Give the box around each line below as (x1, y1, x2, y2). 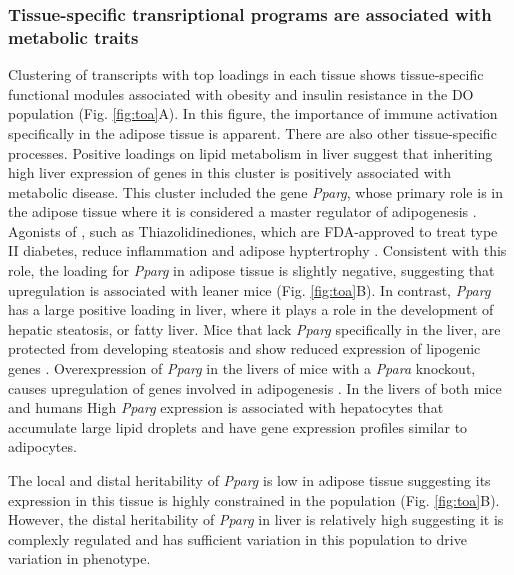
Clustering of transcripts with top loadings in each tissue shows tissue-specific (8, 64, 484, 85)
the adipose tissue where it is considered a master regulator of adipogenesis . (8, 201, 477, 222)
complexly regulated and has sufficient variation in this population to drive (8, 528, 467, 549)
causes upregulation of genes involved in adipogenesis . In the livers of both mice (8, 377, 502, 398)
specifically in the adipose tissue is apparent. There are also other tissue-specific (8, 122, 497, 143)
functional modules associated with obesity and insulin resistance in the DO (8, 83, 474, 104)
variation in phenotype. (8, 548, 151, 569)
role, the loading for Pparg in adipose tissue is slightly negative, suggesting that (8, 260, 495, 281)
